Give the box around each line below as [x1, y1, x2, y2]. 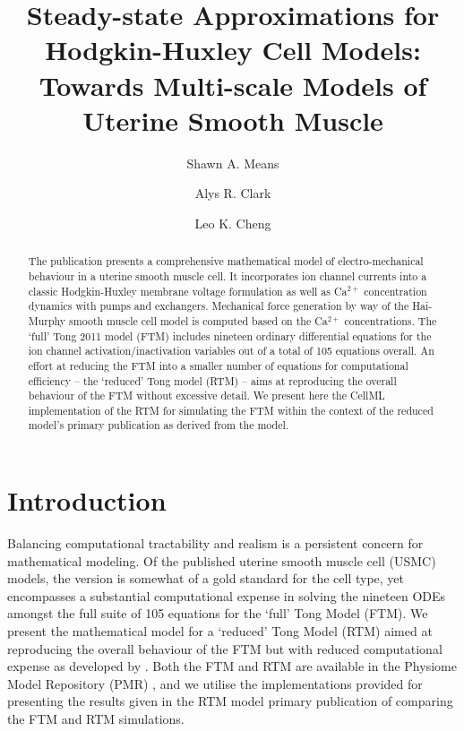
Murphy [28, 313, 66, 328]
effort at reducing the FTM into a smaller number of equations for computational [28, 357, 408, 373]
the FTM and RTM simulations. [7, 709, 185, 728]
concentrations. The [344, 313, 437, 328]
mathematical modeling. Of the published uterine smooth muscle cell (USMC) [7, 551, 436, 570]
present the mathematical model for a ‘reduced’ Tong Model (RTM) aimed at [7, 622, 433, 641]
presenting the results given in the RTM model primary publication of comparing [7, 692, 453, 710]
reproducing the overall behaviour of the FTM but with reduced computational [7, 639, 443, 658]
